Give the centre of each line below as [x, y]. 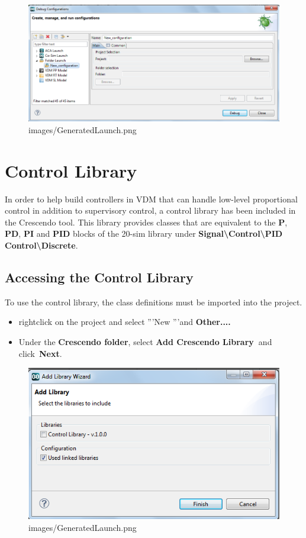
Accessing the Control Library [99, 277]
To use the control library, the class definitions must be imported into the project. [154, 302]
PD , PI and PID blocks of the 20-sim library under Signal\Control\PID [144, 233]
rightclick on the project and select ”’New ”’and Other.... [125, 322]
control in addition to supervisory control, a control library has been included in [150, 210]
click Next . [40, 353]
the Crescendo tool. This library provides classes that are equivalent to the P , [146, 222]
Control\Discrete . [41, 245]
